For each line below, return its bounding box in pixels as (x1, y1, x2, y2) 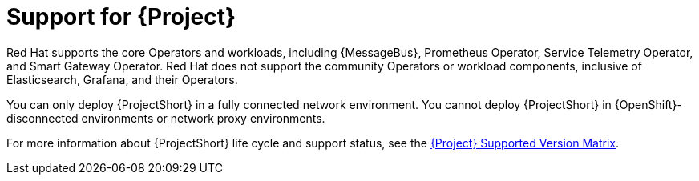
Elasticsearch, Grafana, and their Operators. (6, 72, 238, 86)
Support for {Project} (6, 3, 236, 30)
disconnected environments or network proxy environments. (6, 111, 325, 125)
